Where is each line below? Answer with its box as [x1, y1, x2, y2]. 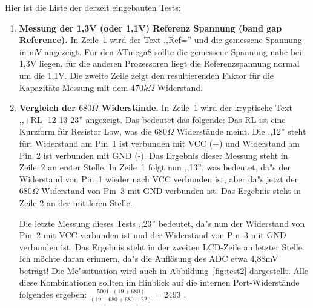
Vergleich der [19, 101, 76, 114]
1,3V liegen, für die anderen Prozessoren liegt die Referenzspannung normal [19, 57, 300, 70]
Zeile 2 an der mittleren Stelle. [19, 196, 133, 209]
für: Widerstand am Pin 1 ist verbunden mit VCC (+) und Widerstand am [19, 136, 300, 149]
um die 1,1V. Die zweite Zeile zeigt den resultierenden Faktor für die [19, 69, 274, 81]
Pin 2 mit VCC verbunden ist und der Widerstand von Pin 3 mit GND [19, 229, 286, 241]
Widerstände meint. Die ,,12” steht [176, 125, 306, 138]
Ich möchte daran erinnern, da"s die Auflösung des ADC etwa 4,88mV [19, 252, 278, 265]
